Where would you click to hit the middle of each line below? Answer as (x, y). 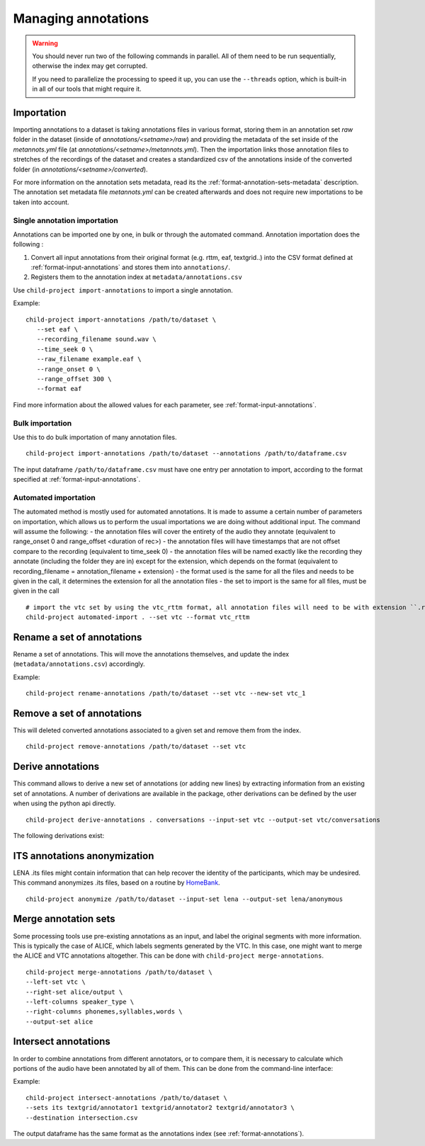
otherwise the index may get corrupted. (90, 66)
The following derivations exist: (59, 835)
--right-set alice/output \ (74, 992)
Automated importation (54, 497)
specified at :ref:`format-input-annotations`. (77, 480)
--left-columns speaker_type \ (80, 1002)
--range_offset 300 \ (74, 379)
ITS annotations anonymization (84, 856)
